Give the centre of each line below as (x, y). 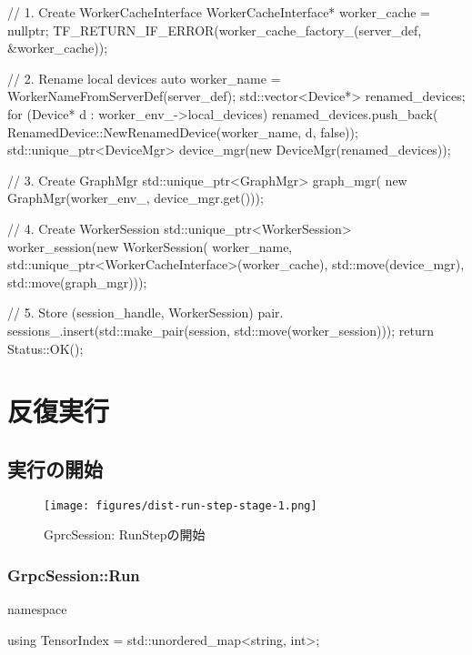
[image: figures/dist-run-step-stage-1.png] (181, 505)
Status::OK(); (45, 348)
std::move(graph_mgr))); (77, 282)
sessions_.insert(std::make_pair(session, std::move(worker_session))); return (221, 330)
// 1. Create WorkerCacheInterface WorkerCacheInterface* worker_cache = (219, 12)
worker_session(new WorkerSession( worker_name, (150, 246)
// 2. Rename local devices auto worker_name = (144, 78)
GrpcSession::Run (74, 574)
